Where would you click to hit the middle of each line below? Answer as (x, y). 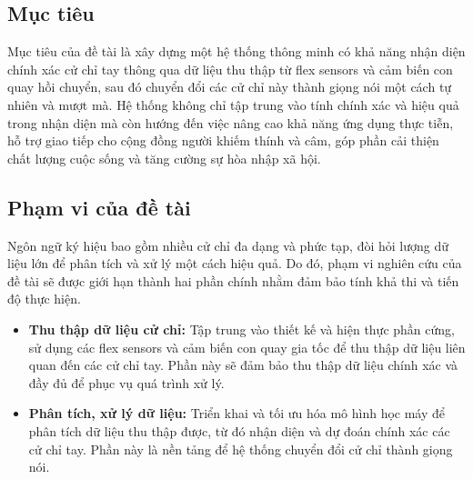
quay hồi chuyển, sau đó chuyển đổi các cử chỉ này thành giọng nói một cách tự (230, 87)
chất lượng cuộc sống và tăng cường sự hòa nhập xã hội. (164, 158)
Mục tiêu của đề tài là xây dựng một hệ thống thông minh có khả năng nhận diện (236, 51)
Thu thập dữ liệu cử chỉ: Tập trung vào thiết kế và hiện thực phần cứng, (242, 329)
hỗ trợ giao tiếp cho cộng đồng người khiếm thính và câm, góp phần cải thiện (223, 140)
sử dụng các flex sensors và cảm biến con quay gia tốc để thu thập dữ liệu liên (247, 347)
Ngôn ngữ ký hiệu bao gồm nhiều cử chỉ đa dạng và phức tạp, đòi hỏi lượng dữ (228, 245)
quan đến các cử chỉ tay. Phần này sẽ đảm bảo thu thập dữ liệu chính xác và (243, 365)
